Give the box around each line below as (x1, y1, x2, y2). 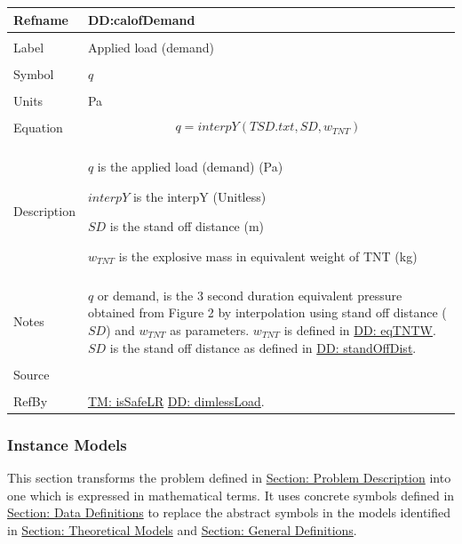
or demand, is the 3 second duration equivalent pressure (97, 285, 402, 304)
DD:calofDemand (87, 10, 195, 28)
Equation (13, 117, 63, 136)
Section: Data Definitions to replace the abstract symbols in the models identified (7, 503, 451, 522)
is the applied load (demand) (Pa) (97, 156, 283, 175)
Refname (13, 10, 68, 28)
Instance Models (7, 433, 127, 455)
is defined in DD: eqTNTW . (283, 321, 436, 340)
